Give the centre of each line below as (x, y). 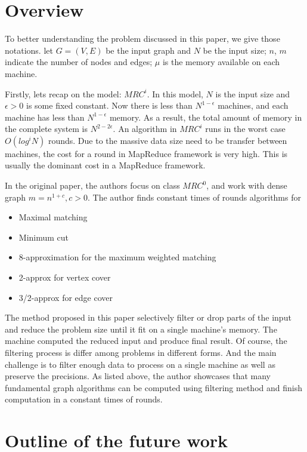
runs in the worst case (245, 129)
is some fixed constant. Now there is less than (109, 105)
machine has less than (45, 117)
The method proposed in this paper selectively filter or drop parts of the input (148, 317)
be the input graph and (148, 50)
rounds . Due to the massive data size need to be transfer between (168, 140)
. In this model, (175, 93)
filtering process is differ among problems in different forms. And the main (141, 352)
